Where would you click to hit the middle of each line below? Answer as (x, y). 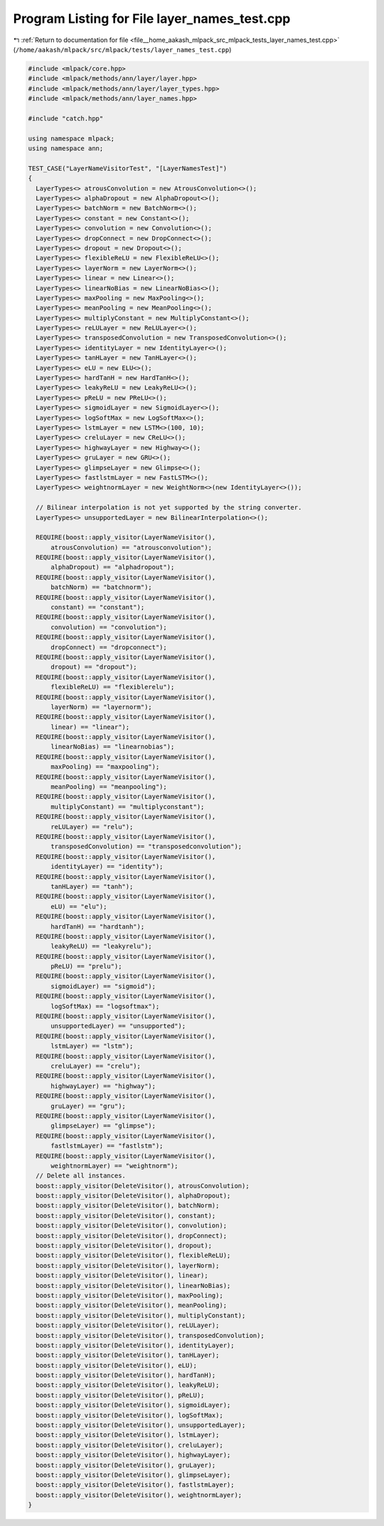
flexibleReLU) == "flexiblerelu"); (113, 687)
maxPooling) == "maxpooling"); (105, 767)
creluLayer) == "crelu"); (96, 1066)
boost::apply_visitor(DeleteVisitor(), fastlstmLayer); (135, 1485)
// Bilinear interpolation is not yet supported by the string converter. (169, 507)
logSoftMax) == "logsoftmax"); (105, 1006)
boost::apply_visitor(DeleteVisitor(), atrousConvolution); (143, 1186)
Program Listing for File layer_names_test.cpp (152, 19)
